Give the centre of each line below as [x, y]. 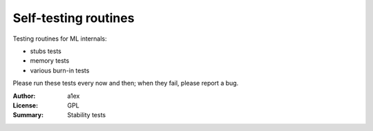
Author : [24, 96]
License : [25, 105]
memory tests [50, 61]
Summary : [28, 115]
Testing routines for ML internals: [60, 39]
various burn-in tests [60, 70]
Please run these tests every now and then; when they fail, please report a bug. [126, 83]
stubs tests [46, 51]
